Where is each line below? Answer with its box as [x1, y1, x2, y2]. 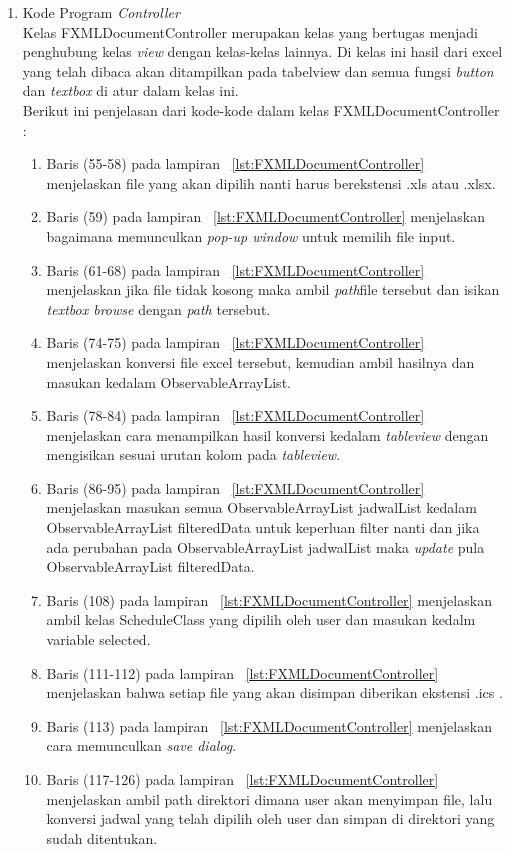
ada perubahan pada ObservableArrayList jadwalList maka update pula [46, 536, 485, 557]
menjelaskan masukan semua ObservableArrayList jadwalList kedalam [46, 497, 477, 518]
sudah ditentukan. [46, 827, 158, 848]
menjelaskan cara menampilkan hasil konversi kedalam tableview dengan [46, 424, 489, 445]
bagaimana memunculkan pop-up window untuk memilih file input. [46, 225, 456, 246]
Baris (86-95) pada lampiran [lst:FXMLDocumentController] [46, 477, 425, 498]
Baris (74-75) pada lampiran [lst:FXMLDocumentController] [46, 332, 425, 353]
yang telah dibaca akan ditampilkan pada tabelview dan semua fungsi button [22, 60, 494, 81]
